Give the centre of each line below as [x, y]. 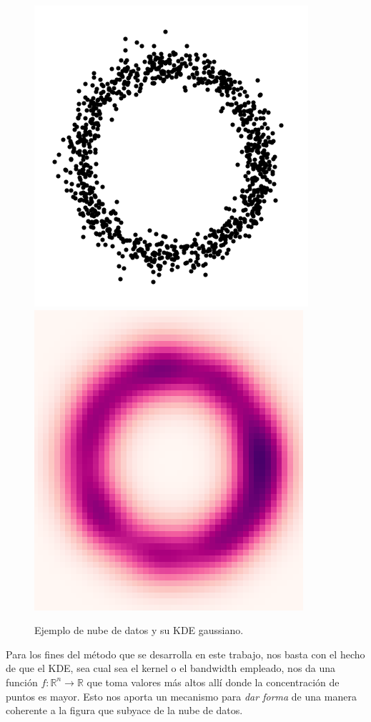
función [22, 682]
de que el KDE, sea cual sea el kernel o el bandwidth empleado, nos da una [171, 668]
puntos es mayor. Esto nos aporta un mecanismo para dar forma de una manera [181, 696]
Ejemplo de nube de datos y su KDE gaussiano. [139, 630]
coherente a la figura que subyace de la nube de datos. [124, 710]
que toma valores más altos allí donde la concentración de [213, 682]
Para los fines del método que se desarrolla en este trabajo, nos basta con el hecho [185, 654]
